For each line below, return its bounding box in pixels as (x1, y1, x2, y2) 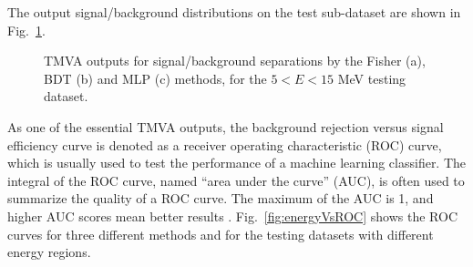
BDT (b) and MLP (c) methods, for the (44, 68, 267, 87)
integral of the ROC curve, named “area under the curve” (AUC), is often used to (7, 170, 465, 190)
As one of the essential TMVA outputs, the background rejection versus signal (7, 117, 444, 136)
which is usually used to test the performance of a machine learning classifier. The (7, 153, 467, 172)
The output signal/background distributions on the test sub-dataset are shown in (7, 3, 461, 21)
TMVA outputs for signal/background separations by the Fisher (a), (44, 51, 426, 70)
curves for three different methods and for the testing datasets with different (7, 224, 434, 243)
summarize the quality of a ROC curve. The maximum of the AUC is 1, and (7, 189, 434, 208)
